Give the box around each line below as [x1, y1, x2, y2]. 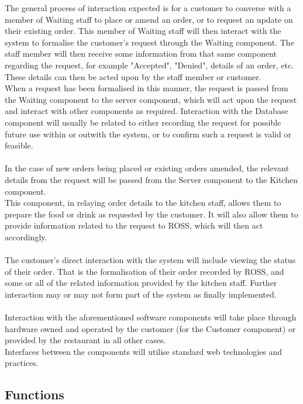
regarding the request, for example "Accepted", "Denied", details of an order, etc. [5, 58, 294, 71]
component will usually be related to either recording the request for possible [5, 116, 281, 128]
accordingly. [5, 230, 47, 243]
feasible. [5, 139, 33, 151]
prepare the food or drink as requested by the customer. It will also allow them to [5, 208, 298, 220]
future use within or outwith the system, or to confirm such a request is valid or [5, 127, 291, 140]
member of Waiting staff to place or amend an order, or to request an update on [5, 13, 293, 25]
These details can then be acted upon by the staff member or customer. [5, 70, 261, 82]
